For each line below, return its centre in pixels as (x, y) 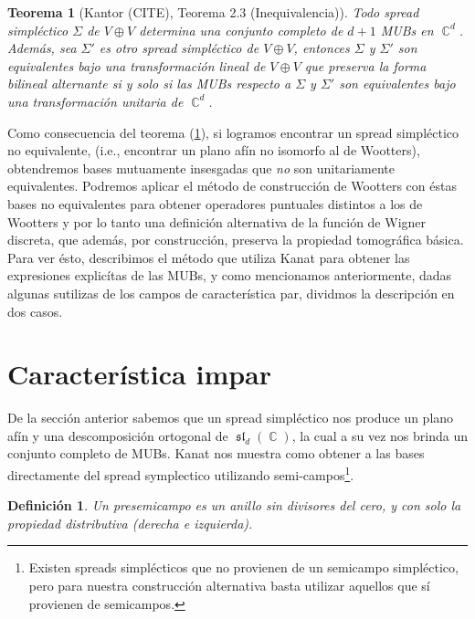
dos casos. (35, 311)
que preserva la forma (365, 65)
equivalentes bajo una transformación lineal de (137, 65)
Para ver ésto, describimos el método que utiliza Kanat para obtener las (209, 257)
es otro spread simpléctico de (179, 48)
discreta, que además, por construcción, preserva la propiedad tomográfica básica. (236, 240)
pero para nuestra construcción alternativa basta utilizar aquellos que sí (229, 586)
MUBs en (407, 30)
